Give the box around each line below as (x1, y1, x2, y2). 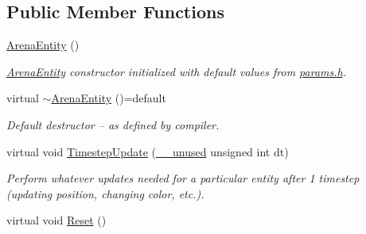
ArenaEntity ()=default (51, 90, 166, 106)
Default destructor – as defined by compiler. (6, 116, 220, 132)
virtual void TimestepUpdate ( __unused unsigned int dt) (6, 143, 289, 159)
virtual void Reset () (6, 212, 107, 228)
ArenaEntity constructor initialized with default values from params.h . (6, 63, 346, 79)
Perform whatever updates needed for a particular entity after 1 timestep (6, 170, 360, 186)
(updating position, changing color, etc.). (6, 185, 204, 201)
